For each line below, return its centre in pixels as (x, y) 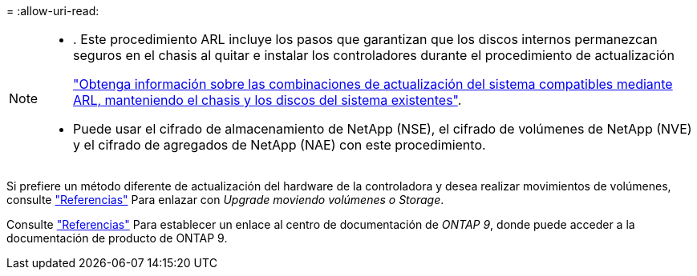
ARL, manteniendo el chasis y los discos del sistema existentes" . (267, 100)
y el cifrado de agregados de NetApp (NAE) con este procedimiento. (280, 145)
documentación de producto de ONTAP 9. (117, 238)
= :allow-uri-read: (53, 11)
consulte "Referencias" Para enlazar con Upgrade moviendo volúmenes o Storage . (225, 200)
